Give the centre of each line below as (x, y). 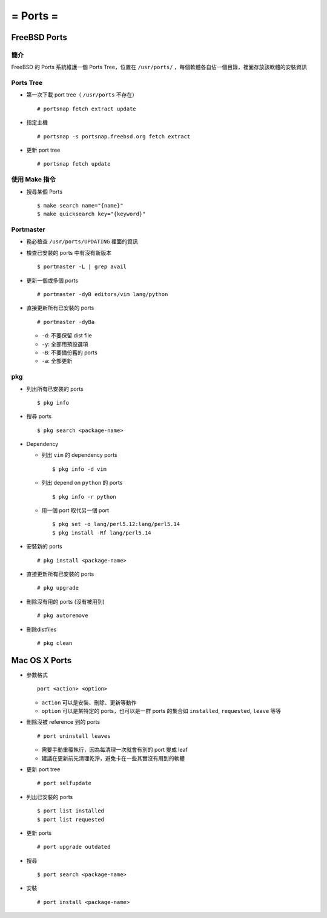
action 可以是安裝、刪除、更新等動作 (89, 702)
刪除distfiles (41, 629)
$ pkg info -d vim (80, 469)
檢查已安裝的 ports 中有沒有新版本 (69, 252)
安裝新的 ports (45, 547)
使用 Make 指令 (33, 180)
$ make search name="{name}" (80, 205)
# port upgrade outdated (74, 847)
